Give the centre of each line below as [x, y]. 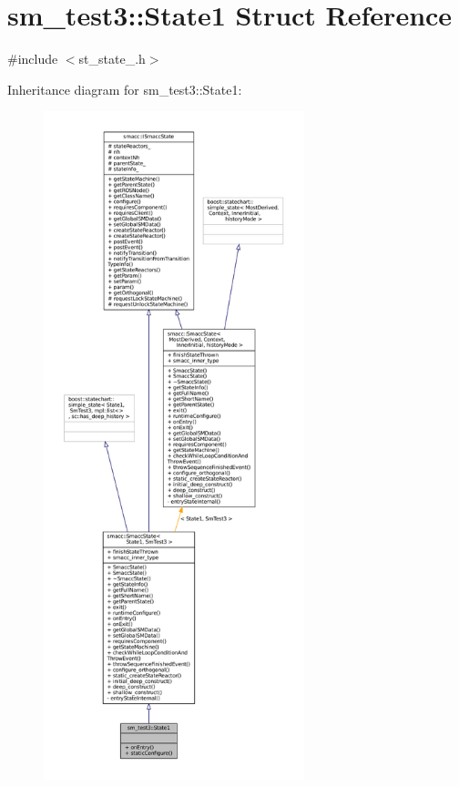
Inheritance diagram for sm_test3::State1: [125, 89]
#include [33, 59]
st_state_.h [112, 59]
